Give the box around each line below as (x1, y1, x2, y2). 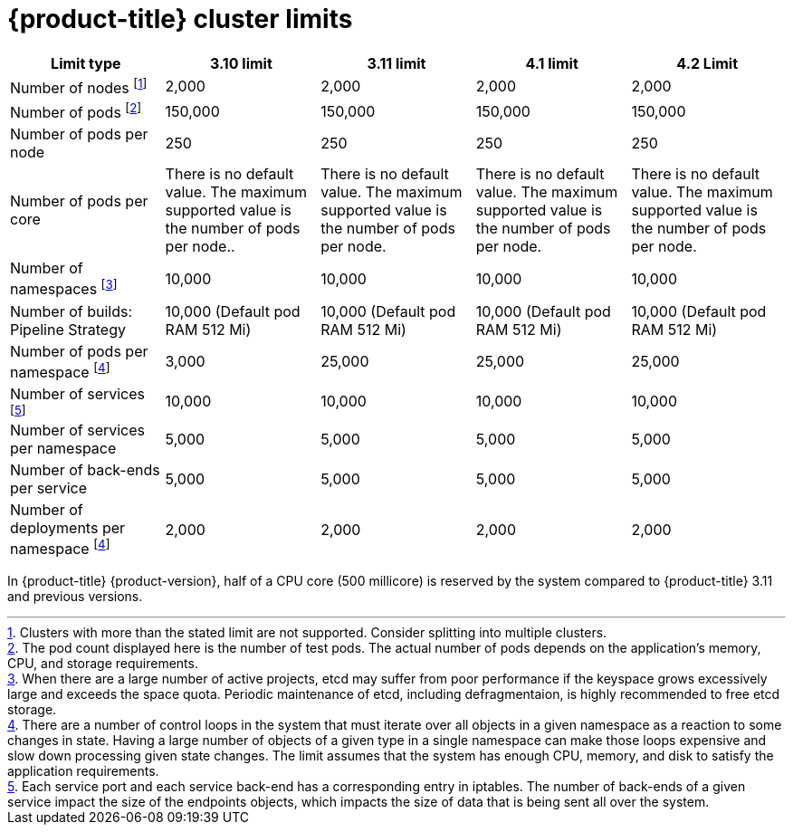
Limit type (51, 53, 121, 72)
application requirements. (7, 763, 159, 779)
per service (10, 479, 88, 498)
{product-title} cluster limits (7, 4, 353, 34)
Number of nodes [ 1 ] (10, 75, 148, 98)
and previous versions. (7, 588, 143, 605)
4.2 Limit (676, 53, 739, 72)
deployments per (10, 519, 126, 538)
